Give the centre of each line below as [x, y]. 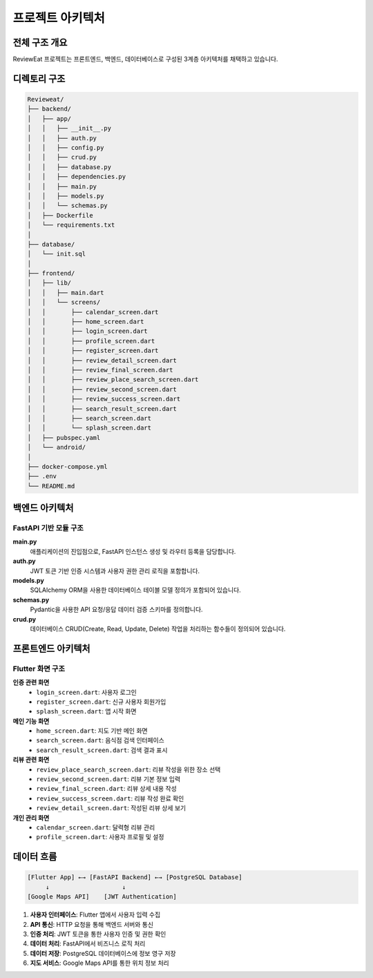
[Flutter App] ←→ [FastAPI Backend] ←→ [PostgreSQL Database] [135, 878]
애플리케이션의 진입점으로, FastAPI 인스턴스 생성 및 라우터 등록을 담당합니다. [133, 551]
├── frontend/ [51, 274]
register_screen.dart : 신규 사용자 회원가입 [101, 702]
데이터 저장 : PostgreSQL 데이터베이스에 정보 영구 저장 [103, 953]
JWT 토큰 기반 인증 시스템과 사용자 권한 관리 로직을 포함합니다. [115, 570]
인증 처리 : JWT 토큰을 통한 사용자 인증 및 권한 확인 [98, 934]
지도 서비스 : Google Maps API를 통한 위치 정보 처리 [99, 963]
